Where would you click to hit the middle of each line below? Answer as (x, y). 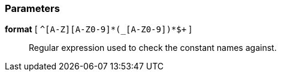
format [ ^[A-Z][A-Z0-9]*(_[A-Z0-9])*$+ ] (99, 29)
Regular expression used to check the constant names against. (153, 48)
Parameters (32, 8)
